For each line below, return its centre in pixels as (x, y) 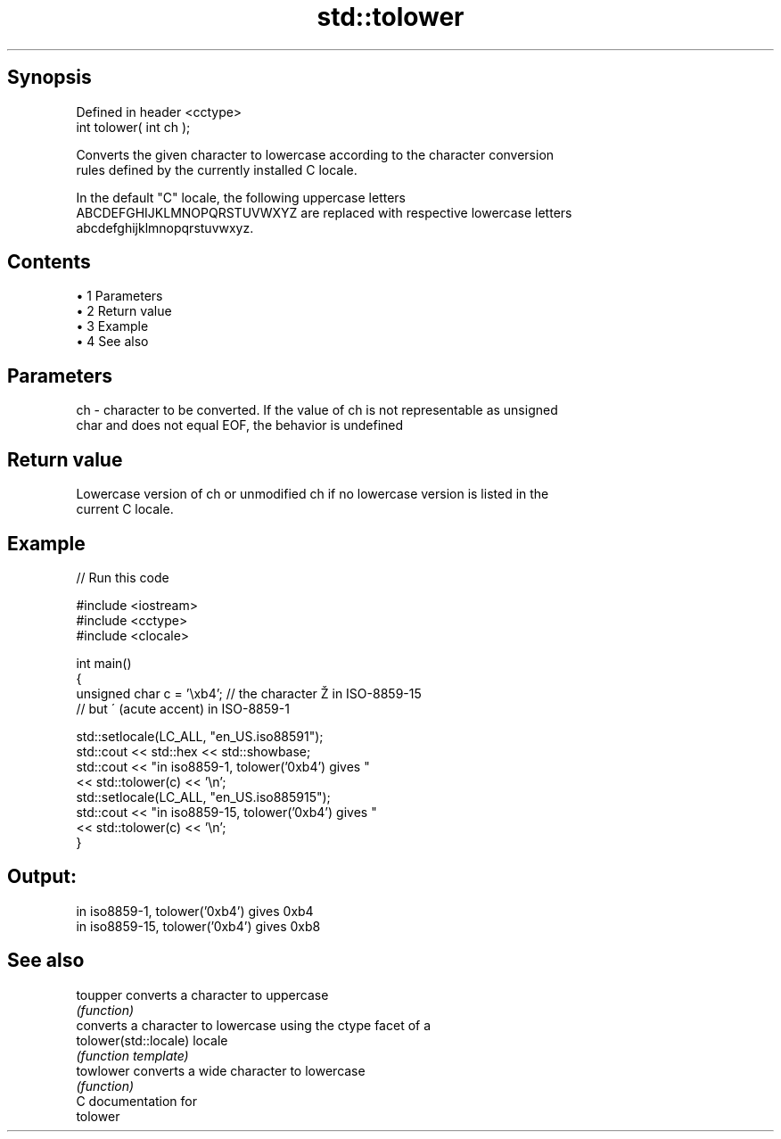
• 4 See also (112, 342)
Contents (49, 262)
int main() (104, 663)
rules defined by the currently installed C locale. (217, 169)
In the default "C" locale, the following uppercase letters (241, 197)
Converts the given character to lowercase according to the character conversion (315, 154)
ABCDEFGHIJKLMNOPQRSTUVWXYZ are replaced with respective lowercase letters (324, 212)
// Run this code (123, 577)
